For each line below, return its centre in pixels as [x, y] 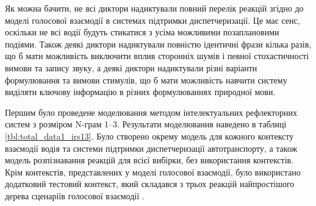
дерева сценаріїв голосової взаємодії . [75, 195]
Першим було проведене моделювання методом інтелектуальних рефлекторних [151, 112]
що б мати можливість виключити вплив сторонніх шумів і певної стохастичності [157, 56]
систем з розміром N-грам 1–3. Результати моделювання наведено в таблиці [146, 124]
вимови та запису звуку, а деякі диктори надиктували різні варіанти [131, 67]
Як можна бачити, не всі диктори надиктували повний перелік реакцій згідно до [154, 8]
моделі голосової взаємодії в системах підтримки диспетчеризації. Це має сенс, [153, 20]
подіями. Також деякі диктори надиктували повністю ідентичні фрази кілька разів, [158, 44]
